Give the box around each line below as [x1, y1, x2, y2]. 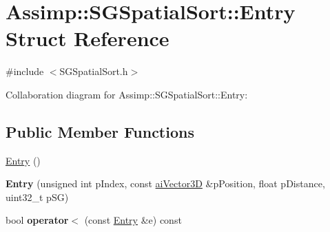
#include [6, 64, 44, 78]
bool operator [6, 213, 69, 227]
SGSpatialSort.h [59, 64, 128, 78]
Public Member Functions [6, 120, 194, 142]
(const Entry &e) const [84, 213, 182, 227]
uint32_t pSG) [6, 189, 69, 204]
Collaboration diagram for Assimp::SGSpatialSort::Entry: [6, 87, 248, 101]
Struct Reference [6, 24, 169, 52]
